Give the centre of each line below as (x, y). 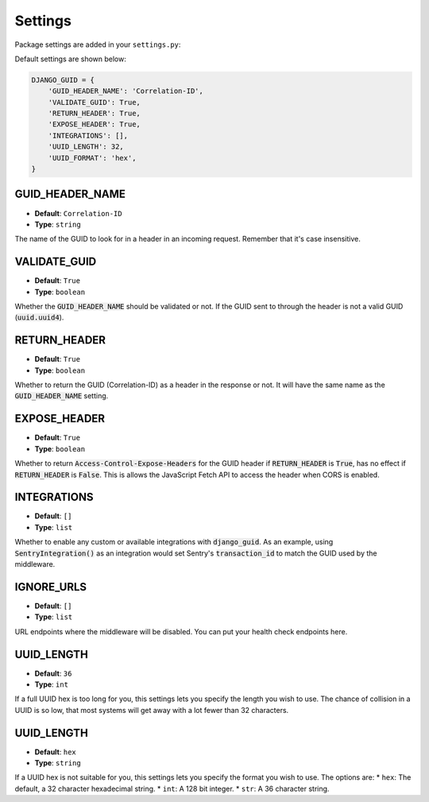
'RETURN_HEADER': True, (94, 114)
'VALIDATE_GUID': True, (94, 102)
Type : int (52, 684)
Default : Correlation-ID (78, 213)
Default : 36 (53, 673)
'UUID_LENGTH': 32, (86, 147)
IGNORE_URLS (51, 587)
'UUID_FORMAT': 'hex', (92, 158)
